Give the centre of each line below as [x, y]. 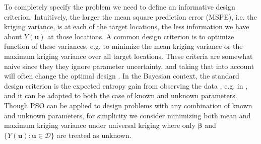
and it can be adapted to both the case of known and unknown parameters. [121, 95]
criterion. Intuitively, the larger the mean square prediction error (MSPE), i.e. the [130, 16]
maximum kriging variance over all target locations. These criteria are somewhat [128, 56]
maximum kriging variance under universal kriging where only [100, 125]
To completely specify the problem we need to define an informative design [120, 7]
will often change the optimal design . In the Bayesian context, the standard [122, 76]
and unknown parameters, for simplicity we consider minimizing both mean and [127, 115]
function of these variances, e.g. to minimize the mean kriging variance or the [123, 46]
